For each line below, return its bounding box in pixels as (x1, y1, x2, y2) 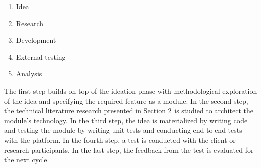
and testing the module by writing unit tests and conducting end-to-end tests (4, 125, 242, 135)
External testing (16, 51, 66, 62)
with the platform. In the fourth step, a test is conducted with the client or (4, 134, 236, 145)
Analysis (16, 68, 42, 79)
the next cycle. (4, 154, 49, 165)
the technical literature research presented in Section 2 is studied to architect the (4, 105, 253, 116)
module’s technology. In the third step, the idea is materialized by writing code (4, 115, 248, 125)
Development (16, 35, 56, 45)
